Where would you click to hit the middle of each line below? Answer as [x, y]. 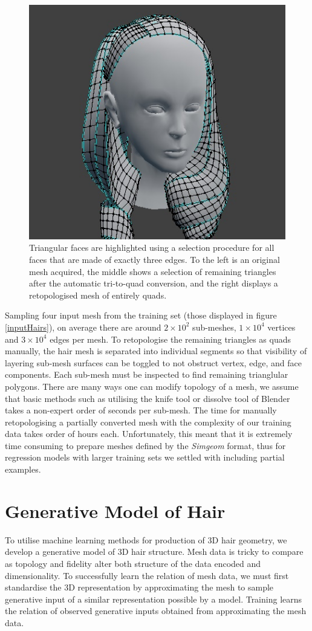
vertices [281, 327]
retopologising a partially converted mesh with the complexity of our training [148, 422]
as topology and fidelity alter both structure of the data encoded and [133, 563]
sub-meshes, [214, 327]
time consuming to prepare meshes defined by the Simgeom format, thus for [145, 445]
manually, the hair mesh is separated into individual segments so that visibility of [156, 351]
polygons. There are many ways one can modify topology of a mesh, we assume [152, 386]
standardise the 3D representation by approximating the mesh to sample [139, 587]
